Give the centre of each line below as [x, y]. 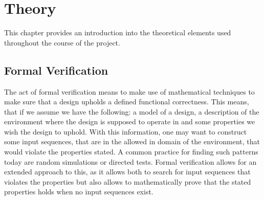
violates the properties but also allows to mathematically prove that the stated [128, 181]
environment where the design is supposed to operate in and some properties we [130, 121]
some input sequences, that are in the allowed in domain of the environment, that [132, 141]
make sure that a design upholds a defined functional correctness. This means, [127, 102]
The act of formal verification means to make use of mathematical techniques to [129, 91]
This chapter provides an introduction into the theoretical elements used [118, 32]
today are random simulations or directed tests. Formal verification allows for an [130, 161]
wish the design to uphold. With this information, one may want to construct [126, 131]
